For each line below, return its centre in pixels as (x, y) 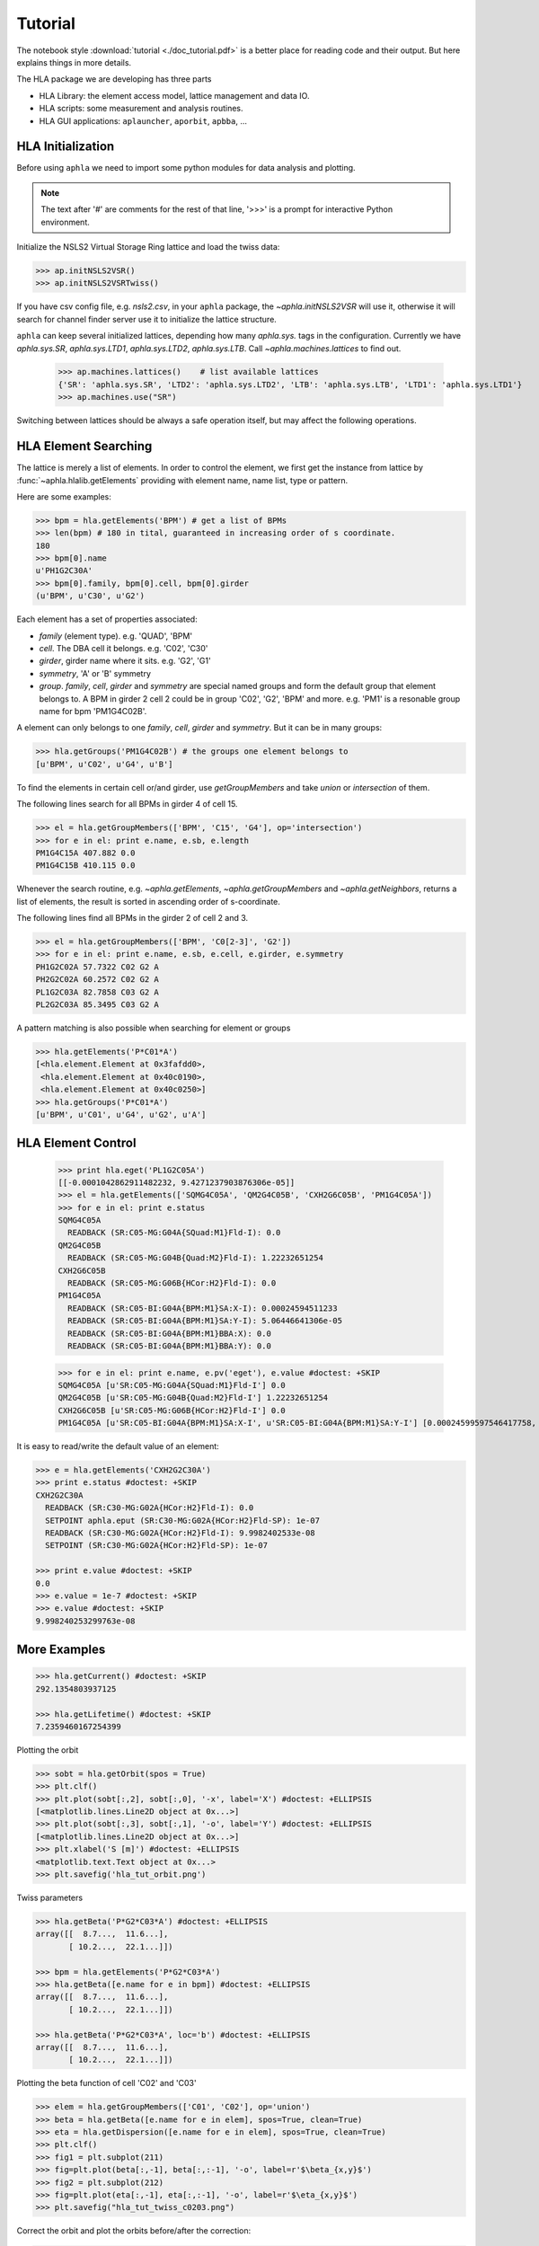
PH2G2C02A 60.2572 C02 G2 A (97, 980)
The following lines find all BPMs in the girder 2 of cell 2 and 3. (133, 918)
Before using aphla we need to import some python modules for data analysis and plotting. (186, 168)
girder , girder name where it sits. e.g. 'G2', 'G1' (125, 661)
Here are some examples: (64, 496)
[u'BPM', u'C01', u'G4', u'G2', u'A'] (121, 1114)
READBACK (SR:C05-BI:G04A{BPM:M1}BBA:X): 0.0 (169, 1333)
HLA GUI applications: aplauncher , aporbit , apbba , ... (143, 120)
